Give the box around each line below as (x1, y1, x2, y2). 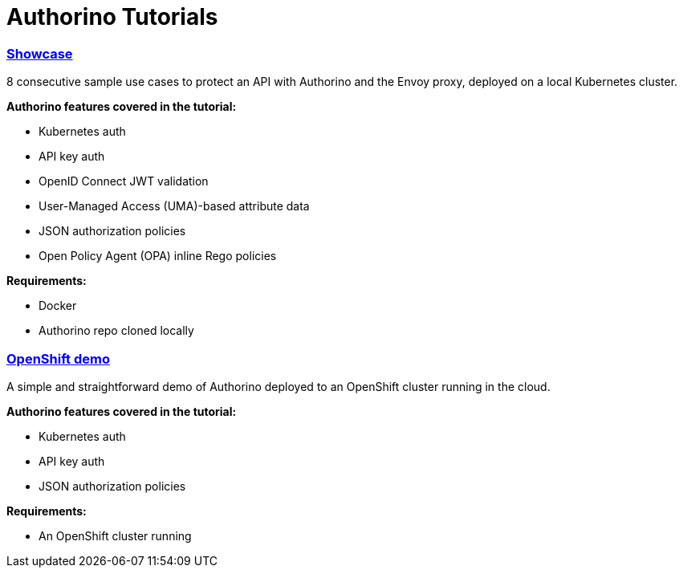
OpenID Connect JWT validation (39, 174, 209, 189)
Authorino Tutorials (6, 3, 218, 31)
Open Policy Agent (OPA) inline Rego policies (39, 249, 277, 263)
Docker (39, 299, 77, 313)
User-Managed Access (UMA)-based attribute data (39, 199, 310, 214)
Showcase (6, 45, 73, 62)
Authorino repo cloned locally (39, 324, 194, 338)
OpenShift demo (6, 350, 110, 367)
